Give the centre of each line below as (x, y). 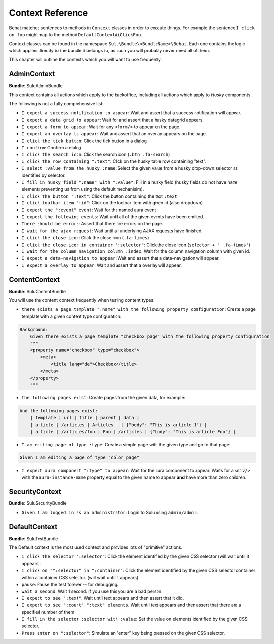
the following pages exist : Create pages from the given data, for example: (103, 397)
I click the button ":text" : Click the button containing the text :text (99, 196)
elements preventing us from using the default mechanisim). (83, 189)
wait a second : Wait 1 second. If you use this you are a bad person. (92, 591)
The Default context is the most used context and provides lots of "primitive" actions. (96, 547)
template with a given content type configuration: (72, 316)
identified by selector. (44, 175)
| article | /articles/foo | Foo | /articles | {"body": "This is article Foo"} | (133, 432)
